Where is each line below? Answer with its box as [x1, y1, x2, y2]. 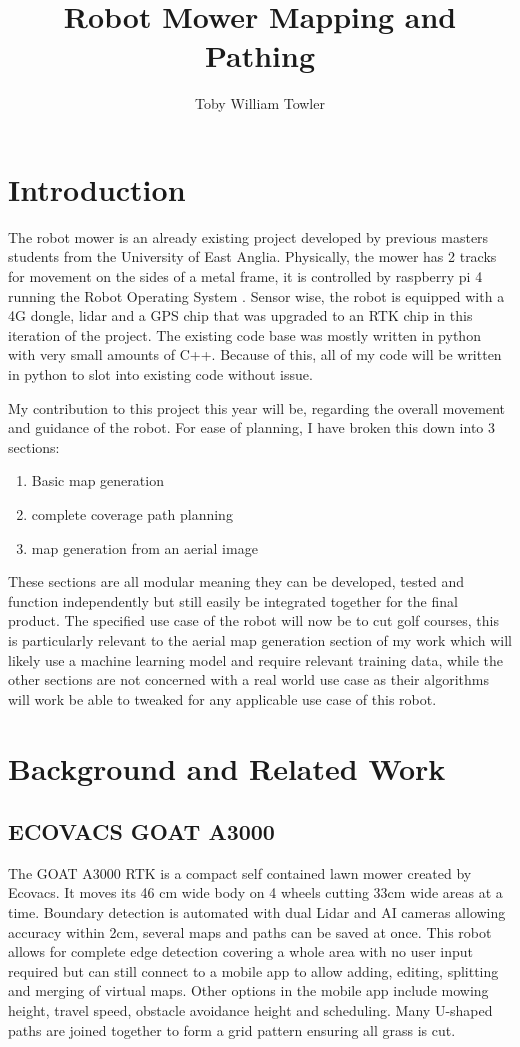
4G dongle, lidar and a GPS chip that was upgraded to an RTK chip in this [8, 305, 473, 326]
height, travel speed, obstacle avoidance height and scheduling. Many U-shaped [8, 1000, 493, 1021]
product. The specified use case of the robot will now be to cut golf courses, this [8, 610, 499, 631]
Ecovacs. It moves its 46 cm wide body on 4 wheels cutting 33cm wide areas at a [8, 882, 503, 903]
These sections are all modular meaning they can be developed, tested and [8, 571, 465, 592]
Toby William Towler [195, 93, 325, 114]
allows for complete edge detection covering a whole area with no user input [8, 941, 473, 962]
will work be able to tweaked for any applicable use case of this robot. [8, 688, 437, 709]
